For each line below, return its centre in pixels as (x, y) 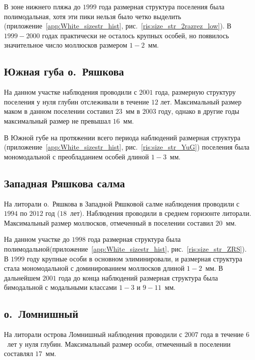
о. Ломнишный (41, 314)
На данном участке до (37, 239)
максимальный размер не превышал (57, 120)
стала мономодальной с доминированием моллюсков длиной (94, 268)
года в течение (222, 334)
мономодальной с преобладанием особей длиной (77, 156)
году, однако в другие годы (199, 111)
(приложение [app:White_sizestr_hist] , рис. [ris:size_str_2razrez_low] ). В (118, 26)
